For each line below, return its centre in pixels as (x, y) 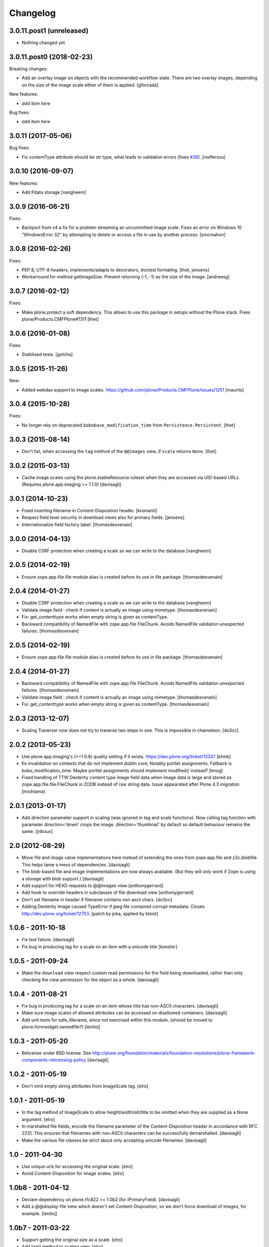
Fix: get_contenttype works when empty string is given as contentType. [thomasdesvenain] (115, 704)
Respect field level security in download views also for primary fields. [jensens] (103, 518)
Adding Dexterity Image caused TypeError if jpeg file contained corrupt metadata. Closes (113, 907)
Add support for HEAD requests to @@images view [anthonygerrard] (93, 885)
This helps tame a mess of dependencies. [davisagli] (76, 864)
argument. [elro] (38, 1119)
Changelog (32, 13)
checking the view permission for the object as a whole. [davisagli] (90, 980)
